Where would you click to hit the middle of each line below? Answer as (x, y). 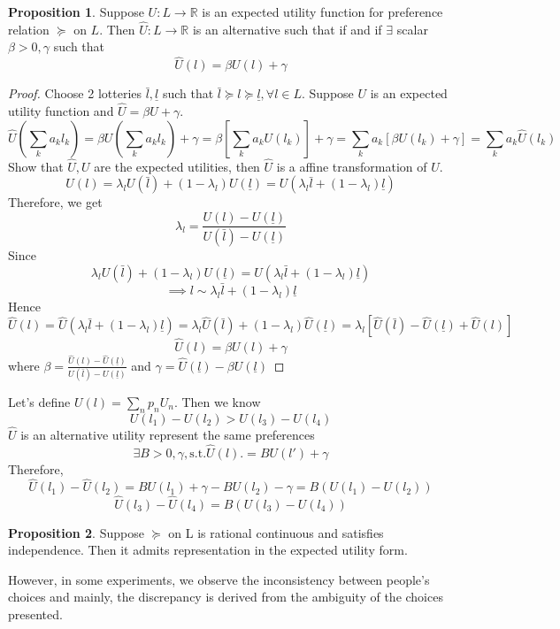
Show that (36, 166)
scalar (412, 29)
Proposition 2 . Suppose (76, 532)
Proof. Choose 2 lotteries (75, 93)
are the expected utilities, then (177, 166)
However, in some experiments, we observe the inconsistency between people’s (219, 579)
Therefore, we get (55, 202)
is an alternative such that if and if (287, 29)
